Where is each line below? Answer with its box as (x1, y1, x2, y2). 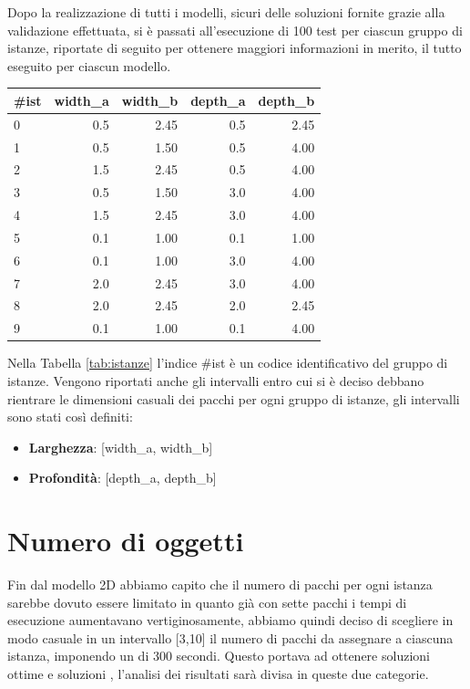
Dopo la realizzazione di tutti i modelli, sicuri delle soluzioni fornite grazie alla (7, 3, 445, 21)
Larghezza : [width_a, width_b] (28, 437, 213, 456)
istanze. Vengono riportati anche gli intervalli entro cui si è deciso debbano (7, 371, 424, 390)
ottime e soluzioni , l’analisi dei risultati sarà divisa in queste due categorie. (7, 664, 429, 684)
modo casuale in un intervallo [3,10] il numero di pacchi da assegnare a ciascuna (7, 628, 454, 647)
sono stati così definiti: (7, 407, 133, 426)
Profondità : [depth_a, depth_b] (28, 468, 217, 487)
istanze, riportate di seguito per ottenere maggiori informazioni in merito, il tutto (7, 38, 462, 57)
